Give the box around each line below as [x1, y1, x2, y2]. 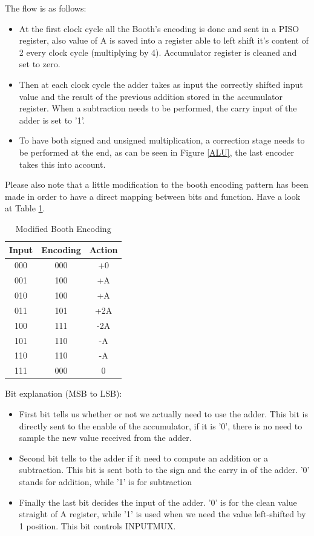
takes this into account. [19, 157, 106, 170]
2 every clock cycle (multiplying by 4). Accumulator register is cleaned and [19, 45, 297, 58]
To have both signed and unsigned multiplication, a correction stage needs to [19, 134, 305, 147]
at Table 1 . [5, 202, 45, 214]
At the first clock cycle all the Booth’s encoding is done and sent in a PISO [19, 22, 299, 35]
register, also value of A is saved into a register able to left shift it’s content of [19, 34, 309, 47]
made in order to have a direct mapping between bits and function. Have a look [5, 190, 301, 202]
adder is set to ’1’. [19, 113, 85, 126]
